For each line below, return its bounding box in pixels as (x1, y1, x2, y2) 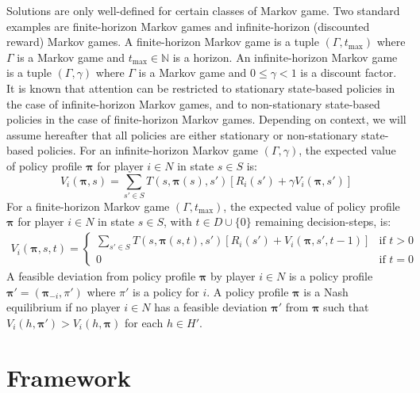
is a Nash (303, 283, 349, 300)
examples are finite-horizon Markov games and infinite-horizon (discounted (6, 17, 370, 34)
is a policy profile (288, 268, 373, 284)
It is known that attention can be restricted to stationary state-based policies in (6, 79, 395, 96)
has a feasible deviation (154, 299, 268, 315)
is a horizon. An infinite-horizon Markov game (172, 48, 398, 65)
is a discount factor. (300, 64, 397, 81)
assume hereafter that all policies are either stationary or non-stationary (6, 126, 358, 143)
